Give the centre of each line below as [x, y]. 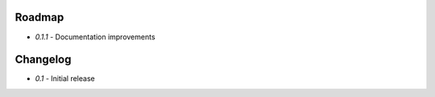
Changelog [43, 60]
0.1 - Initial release [65, 79]
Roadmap [39, 17]
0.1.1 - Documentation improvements [95, 37]
